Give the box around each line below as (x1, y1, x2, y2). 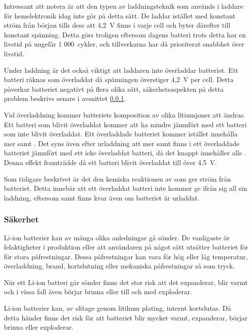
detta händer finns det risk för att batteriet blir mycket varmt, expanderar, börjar (4, 312, 248, 322)
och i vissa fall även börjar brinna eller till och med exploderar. (4, 286, 192, 297)
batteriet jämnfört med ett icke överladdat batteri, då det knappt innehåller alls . (4, 148, 246, 158)
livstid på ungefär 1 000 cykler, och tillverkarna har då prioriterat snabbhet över (4, 39, 245, 49)
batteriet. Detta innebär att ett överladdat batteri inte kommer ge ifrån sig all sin (4, 183, 247, 193)
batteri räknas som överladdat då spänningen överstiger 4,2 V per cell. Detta (4, 74, 234, 84)
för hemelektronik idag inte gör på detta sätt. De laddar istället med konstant (4, 10, 235, 20)
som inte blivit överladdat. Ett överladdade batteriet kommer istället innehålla (4, 129, 238, 139)
